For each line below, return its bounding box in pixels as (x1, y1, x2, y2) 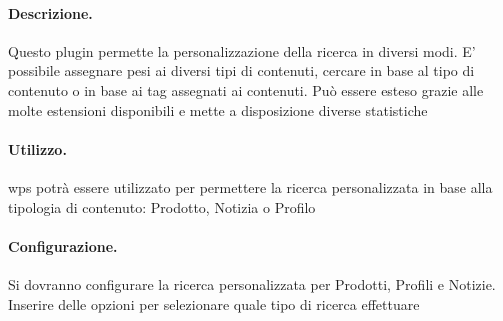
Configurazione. (8, 235, 118, 256)
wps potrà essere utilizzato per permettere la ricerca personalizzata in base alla (8, 176, 493, 197)
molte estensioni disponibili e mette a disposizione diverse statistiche (8, 99, 428, 120)
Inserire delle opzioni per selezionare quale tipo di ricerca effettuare (8, 293, 420, 314)
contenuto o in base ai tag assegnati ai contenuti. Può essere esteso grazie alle (8, 79, 484, 100)
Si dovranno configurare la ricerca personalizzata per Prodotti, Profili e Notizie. (8, 273, 496, 294)
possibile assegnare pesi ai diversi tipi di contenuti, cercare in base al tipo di (8, 60, 475, 81)
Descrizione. (8, 2, 93, 23)
